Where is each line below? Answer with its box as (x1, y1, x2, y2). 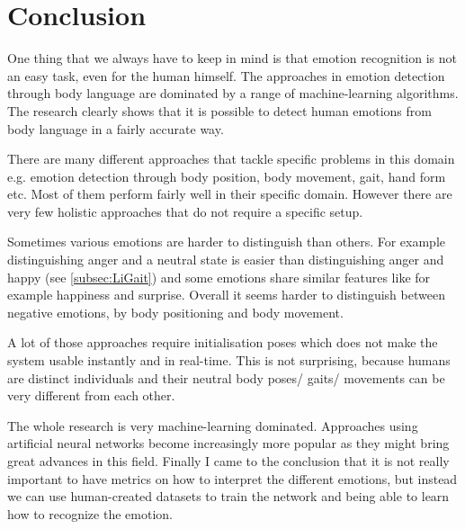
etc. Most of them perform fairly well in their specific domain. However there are (7, 184, 452, 203)
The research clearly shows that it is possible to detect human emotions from (7, 101, 432, 120)
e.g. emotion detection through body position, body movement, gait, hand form (7, 166, 446, 185)
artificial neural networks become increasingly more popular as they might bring (7, 434, 450, 453)
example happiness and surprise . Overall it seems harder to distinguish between (7, 285, 445, 304)
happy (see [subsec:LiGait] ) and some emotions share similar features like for (7, 267, 431, 286)
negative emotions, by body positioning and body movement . (7, 302, 344, 321)
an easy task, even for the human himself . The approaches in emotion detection (7, 66, 445, 85)
